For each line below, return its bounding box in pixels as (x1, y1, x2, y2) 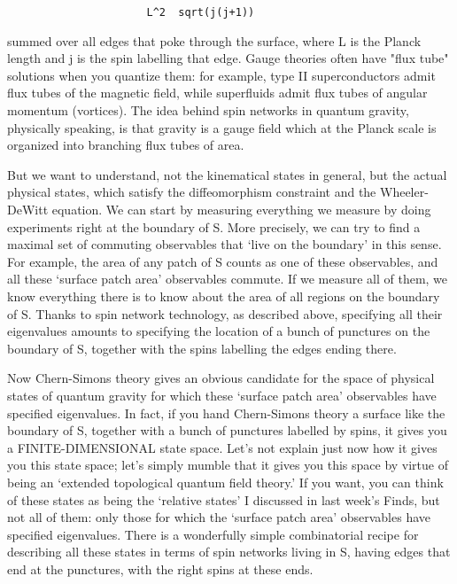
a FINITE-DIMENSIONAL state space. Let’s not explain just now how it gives (7, 438, 438, 456)
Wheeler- (379, 183, 429, 201)
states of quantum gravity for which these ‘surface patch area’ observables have (7, 385, 437, 404)
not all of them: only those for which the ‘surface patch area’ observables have (7, 508, 431, 526)
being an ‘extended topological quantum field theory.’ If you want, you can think (7, 472, 444, 491)
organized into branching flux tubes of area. (7, 136, 244, 154)
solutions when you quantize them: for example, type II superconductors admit (7, 66, 436, 84)
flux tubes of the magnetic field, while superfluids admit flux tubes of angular (7, 83, 428, 102)
